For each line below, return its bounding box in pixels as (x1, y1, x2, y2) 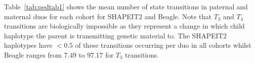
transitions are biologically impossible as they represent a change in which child (4, 21, 245, 31)
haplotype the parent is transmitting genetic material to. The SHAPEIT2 (4, 30, 227, 40)
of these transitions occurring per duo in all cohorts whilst (75, 40, 252, 50)
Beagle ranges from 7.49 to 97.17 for (4, 49, 114, 60)
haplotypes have (4, 40, 53, 50)
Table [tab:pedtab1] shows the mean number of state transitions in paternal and (4, 1, 248, 11)
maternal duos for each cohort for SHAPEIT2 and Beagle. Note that (4, 11, 212, 21)
